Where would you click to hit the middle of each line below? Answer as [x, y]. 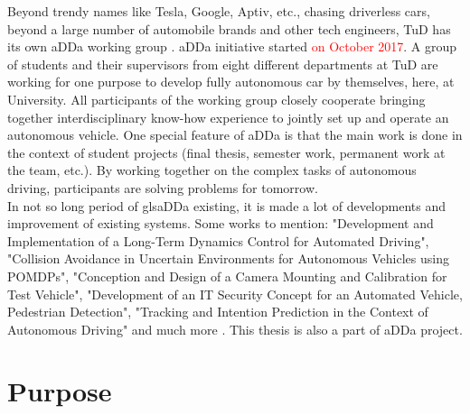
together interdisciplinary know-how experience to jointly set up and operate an [228, 117]
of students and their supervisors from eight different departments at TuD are [223, 64]
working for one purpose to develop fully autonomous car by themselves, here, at [231, 82]
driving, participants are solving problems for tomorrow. [163, 187]
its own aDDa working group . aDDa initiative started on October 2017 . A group [232, 46]
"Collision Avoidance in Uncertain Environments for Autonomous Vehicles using [228, 258]
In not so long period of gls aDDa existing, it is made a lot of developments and [226, 205]
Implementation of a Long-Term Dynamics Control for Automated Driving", [218, 240]
